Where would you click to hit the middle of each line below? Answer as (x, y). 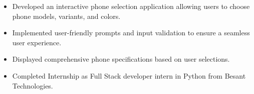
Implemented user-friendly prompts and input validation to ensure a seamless (131, 33)
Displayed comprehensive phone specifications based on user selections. (121, 59)
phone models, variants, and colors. (66, 16)
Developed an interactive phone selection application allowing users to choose (131, 6)
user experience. (37, 42)
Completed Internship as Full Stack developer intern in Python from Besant (129, 75)
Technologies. (33, 85)
